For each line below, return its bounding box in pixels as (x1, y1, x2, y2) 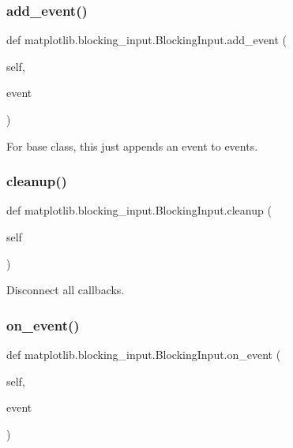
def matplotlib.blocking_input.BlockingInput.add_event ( (6, 32, 287, 48)
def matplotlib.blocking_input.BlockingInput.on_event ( (6, 346, 281, 362)
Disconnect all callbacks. (6, 282, 125, 298)
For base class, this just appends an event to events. (6, 137, 258, 154)
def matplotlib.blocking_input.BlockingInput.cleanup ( (6, 202, 272, 218)
